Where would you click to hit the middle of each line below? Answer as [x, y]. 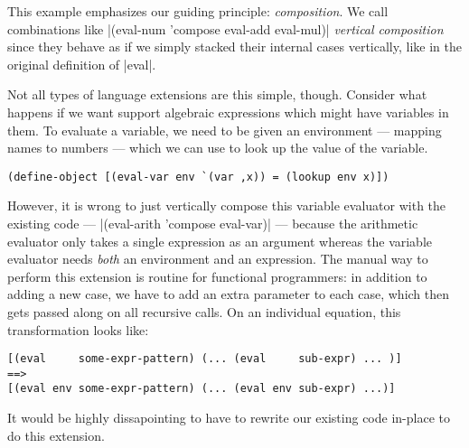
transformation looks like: [78, 329]
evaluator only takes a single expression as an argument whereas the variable [220, 241]
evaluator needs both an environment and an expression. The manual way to [218, 259]
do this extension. [56, 435]
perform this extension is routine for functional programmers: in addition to [217, 276]
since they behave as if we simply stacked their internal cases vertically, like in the [234, 47]
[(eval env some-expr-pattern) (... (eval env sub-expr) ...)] [202, 389]
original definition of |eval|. [82, 64]
